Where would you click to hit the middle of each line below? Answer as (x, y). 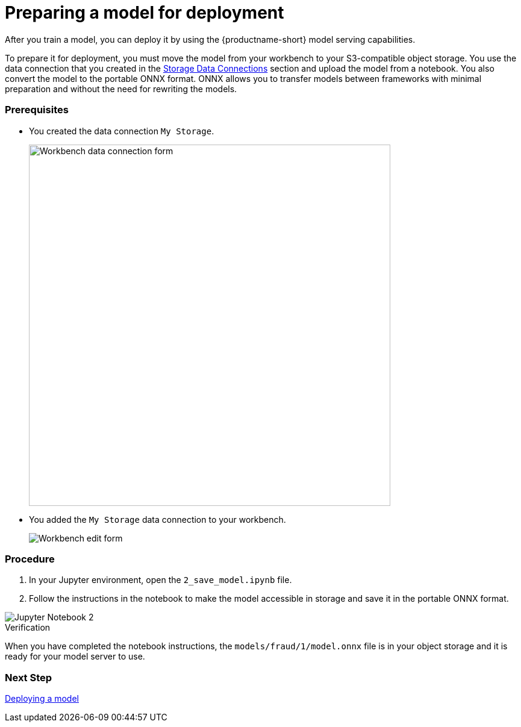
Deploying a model (42, 698)
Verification (28, 628)
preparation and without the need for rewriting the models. (121, 89)
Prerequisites (37, 110)
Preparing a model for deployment (145, 13)
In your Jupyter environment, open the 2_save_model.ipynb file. (161, 580)
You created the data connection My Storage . (122, 131)
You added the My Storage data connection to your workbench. (158, 519)
